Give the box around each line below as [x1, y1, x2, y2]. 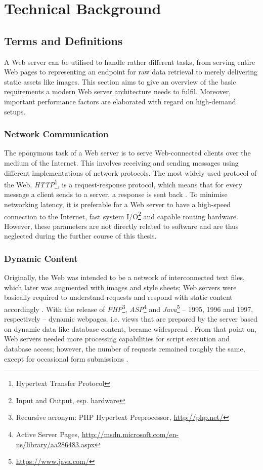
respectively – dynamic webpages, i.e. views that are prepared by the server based [4, 314, 258, 324]
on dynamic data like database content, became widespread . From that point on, [4, 323, 256, 334]
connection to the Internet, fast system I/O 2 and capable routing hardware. [4, 209, 238, 221]
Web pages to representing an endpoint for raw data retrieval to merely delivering [4, 66, 257, 77]
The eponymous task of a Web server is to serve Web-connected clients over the [4, 147, 251, 158]
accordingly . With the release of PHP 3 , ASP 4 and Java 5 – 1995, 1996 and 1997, [4, 302, 253, 314]
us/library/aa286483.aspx [16, 439, 95, 449]
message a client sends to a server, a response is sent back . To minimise [4, 189, 228, 200]
